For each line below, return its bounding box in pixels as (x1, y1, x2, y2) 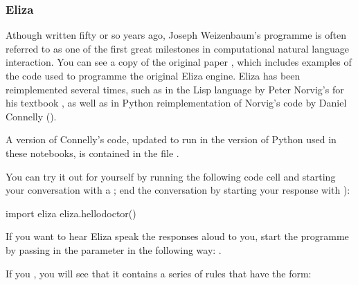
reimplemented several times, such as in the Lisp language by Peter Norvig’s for (6, 82, 344, 96)
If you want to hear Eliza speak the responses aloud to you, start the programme (6, 229, 349, 243)
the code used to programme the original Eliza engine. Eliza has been (6, 68, 301, 82)
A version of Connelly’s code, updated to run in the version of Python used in (6, 132, 337, 147)
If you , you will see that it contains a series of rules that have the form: (6, 266, 312, 280)
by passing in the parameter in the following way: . (6, 242, 222, 257)
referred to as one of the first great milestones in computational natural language (6, 41, 349, 55)
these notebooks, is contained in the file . (6, 145, 179, 160)
